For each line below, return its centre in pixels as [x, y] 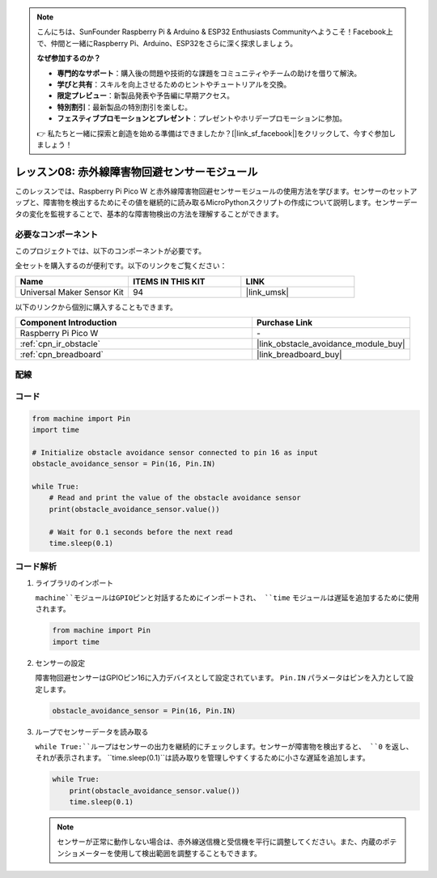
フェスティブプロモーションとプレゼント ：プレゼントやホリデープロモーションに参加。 [202, 118]
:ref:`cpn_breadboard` [62, 354]
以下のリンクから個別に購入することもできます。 [96, 307]
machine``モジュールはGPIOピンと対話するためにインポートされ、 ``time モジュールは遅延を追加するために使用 [227, 598]
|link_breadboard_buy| [299, 354]
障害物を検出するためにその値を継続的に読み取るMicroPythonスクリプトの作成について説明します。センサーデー [231, 202]
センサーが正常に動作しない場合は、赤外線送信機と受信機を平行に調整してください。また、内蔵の [220, 842]
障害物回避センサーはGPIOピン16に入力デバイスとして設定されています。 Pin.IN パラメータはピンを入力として [221, 678]
